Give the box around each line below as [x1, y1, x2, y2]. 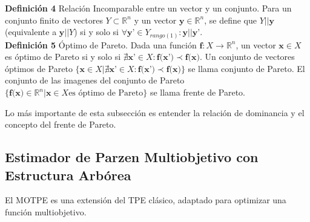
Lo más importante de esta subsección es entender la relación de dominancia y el [5, 106, 305, 119]
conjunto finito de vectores [5, 13, 103, 26]
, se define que [204, 13, 257, 26]
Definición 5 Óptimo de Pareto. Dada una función [5, 38, 197, 51]
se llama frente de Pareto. [150, 86, 245, 99]
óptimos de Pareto [5, 62, 73, 74]
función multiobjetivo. [5, 206, 87, 218]
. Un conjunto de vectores [200, 50, 295, 63]
